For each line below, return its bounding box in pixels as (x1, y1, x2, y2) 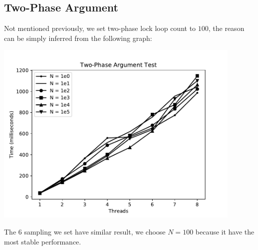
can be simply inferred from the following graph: (4, 32, 152, 43)
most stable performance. (4, 236, 81, 247)
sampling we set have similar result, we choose (24, 226, 166, 237)
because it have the (195, 226, 255, 237)
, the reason (208, 23, 245, 33)
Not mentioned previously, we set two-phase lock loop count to (4, 23, 196, 33)
